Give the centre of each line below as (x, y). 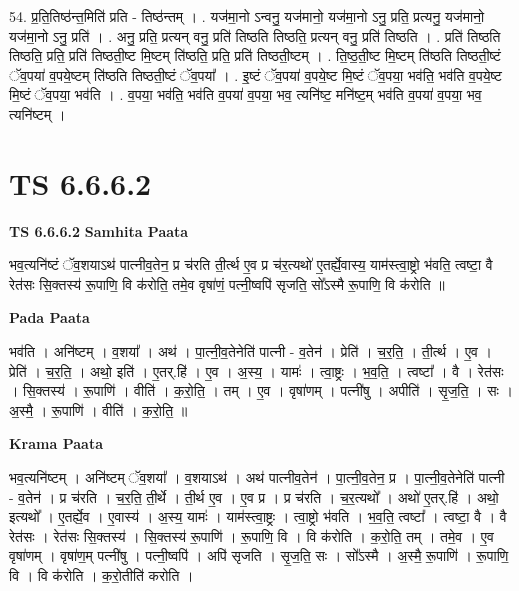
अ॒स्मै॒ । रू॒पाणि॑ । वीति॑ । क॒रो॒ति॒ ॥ (98, 409)
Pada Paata (49, 317)
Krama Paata (56, 443)
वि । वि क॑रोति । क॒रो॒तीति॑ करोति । (101, 575)
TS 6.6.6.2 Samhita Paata (99, 230)
